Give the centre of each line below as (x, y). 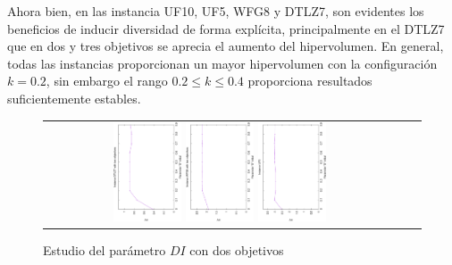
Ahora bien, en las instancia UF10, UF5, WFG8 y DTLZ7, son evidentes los (216, 11)
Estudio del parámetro (105, 250)
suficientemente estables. (74, 98)
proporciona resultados (310, 81)
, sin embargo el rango (107, 81)
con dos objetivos (237, 250)
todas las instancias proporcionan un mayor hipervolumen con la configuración (222, 63)
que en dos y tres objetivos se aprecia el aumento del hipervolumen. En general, (226, 46)
